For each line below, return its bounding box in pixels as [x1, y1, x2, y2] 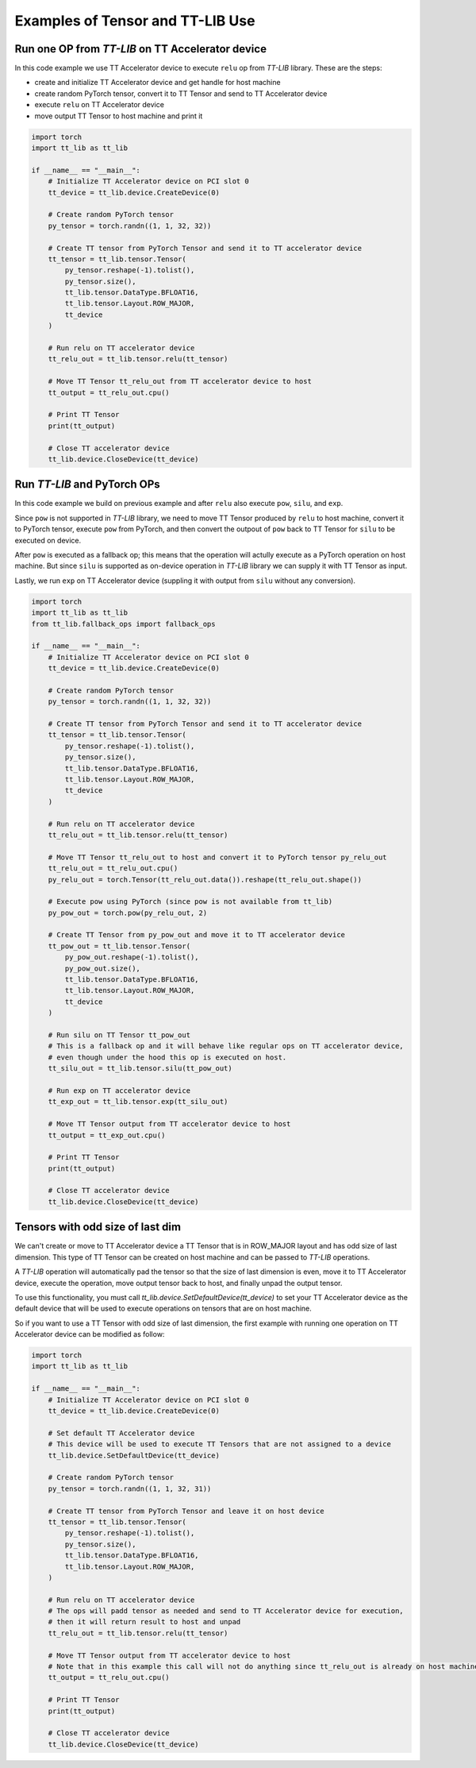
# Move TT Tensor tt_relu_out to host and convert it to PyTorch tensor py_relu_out [48, 852, 388, 862]
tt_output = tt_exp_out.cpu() [48, 1130, 166, 1140]
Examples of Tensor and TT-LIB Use [14, 12, 255, 29]
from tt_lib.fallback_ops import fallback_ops [31, 620, 216, 628]
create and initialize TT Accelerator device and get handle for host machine [34, 78, 281, 87]
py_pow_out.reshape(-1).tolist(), [64, 953, 199, 962]
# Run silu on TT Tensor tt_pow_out [48, 1031, 190, 1040]
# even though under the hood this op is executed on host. [48, 1052, 287, 1062]
